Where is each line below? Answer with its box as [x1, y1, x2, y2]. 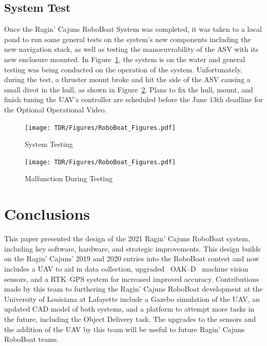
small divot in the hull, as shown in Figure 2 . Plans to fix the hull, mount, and [4, 84, 253, 94]
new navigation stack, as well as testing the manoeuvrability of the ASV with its [4, 44, 259, 54]
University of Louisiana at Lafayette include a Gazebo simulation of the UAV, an [4, 293, 260, 304]
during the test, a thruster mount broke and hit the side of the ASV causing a [4, 74, 251, 85]
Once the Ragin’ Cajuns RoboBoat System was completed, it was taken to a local [4, 24, 262, 34]
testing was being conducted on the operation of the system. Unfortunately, [4, 64, 242, 74]
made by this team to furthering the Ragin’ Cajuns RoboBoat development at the [4, 283, 263, 294]
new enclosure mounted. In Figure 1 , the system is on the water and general [4, 53, 245, 64]
